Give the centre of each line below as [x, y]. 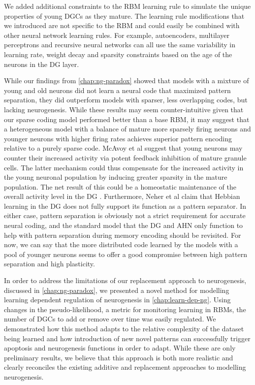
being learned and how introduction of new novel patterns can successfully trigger [127, 338]
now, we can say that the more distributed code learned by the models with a [121, 244]
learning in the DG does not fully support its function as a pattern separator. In [125, 206]
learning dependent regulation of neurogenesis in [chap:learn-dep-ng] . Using [117, 300]
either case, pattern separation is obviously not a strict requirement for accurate [125, 215]
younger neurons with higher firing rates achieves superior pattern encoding [118, 138]
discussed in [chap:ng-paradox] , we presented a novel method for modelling [117, 290]
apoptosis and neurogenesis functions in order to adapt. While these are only [120, 348]
